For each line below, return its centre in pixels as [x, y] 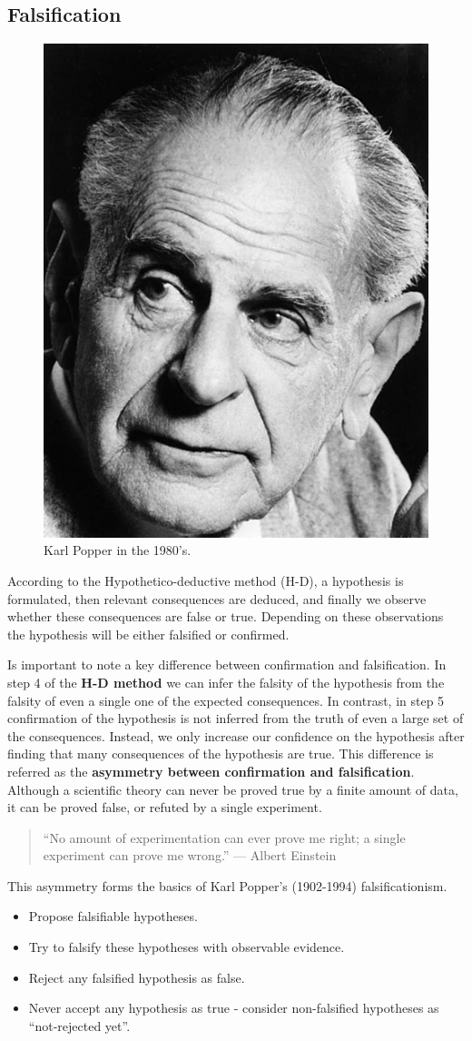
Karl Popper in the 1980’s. [118, 550]
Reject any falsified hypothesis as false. [137, 977]
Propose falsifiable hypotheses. [113, 916]
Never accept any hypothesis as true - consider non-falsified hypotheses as [234, 1008]
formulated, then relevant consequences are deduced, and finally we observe [217, 598]
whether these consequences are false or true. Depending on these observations [226, 616]
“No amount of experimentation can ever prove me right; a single [224, 837]
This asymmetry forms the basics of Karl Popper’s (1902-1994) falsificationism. [227, 885]
